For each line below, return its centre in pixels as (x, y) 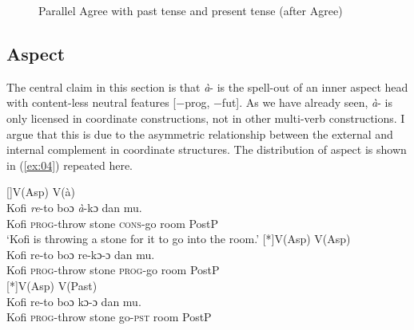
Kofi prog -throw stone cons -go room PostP (113, 223)
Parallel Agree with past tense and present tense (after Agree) (191, 10)
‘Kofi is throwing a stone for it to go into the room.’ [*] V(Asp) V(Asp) (179, 239)
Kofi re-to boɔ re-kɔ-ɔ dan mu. (81, 254)
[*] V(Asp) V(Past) (52, 285)
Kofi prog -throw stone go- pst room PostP (109, 317)
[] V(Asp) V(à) (41, 192)
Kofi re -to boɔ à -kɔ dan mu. (74, 207)
